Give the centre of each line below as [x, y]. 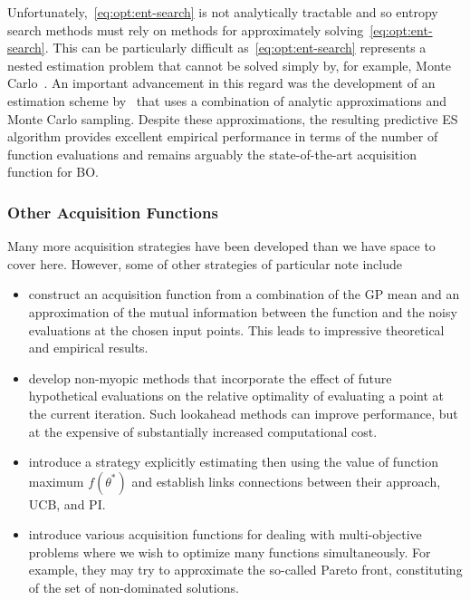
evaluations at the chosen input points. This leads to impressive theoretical [236, 329]
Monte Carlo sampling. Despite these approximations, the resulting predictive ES [233, 118]
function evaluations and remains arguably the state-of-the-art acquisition [212, 154]
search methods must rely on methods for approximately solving [186, 29]
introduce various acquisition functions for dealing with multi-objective [225, 534]
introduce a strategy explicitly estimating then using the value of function [234, 462]
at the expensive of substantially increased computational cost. [203, 431]
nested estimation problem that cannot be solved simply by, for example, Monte [229, 65]
